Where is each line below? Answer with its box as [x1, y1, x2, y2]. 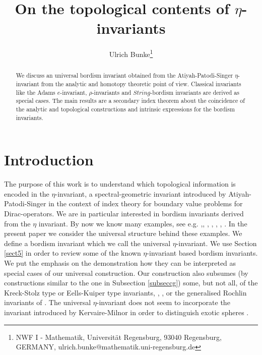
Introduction [4, 149, 94, 170]
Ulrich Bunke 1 [109, 47, 153, 59]
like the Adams [16, 88, 55, 96]
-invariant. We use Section [176, 238, 257, 248]
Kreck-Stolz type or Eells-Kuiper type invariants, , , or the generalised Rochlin [4, 287, 247, 298]
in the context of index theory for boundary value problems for [48, 198, 243, 209]
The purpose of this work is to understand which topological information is [4, 179, 236, 189]
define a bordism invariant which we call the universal [4, 238, 171, 248]
